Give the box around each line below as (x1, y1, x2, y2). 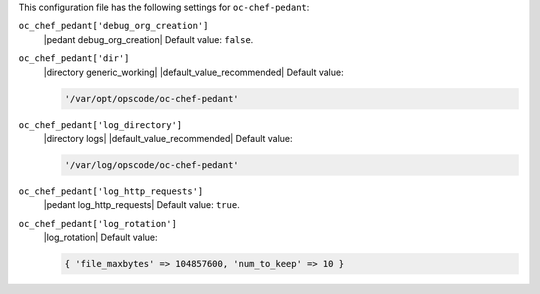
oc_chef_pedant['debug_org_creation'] (18, 20, 209, 32)
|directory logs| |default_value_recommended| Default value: (43, 132, 294, 144)
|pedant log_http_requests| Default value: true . (43, 199, 240, 211)
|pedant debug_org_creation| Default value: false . (43, 33, 254, 45)
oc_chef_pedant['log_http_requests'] (18, 185, 204, 197)
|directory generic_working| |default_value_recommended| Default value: (43, 66, 344, 78)
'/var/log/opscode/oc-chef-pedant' (64, 159, 239, 170)
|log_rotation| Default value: (43, 231, 159, 244)
